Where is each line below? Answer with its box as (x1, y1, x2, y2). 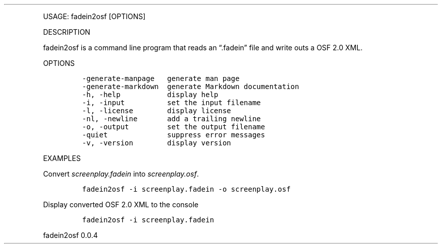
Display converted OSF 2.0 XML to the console (43, 200, 199, 209)
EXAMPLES (43, 154, 81, 162)
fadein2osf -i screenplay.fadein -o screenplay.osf (82, 185, 291, 193)
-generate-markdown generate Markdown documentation (82, 82, 299, 91)
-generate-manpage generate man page (82, 74, 240, 82)
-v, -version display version (82, 139, 231, 147)
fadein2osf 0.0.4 (43, 231, 98, 239)
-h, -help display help (82, 91, 218, 99)
